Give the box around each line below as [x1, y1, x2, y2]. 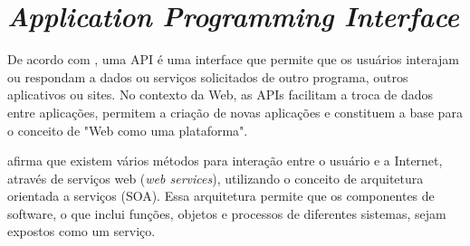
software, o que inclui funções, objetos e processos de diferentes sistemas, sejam [7, 203, 446, 222]
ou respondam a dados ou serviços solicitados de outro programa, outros [7, 67, 408, 86]
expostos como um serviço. [7, 222, 156, 241]
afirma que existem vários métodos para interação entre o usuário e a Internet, [7, 151, 443, 170]
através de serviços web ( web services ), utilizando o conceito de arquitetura [7, 168, 424, 187]
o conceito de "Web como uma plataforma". [7, 120, 248, 139]
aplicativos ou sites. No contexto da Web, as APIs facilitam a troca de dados [7, 85, 434, 104]
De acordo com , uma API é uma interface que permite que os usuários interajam [7, 50, 459, 69]
